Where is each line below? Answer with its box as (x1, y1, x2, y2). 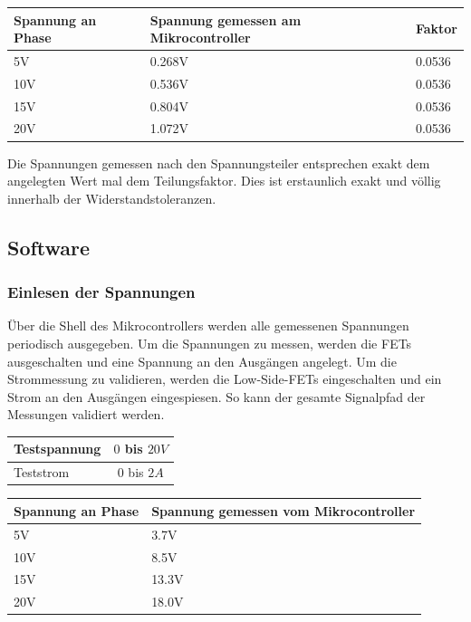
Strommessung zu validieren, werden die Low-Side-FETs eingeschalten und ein (7, 369, 442, 388)
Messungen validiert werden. (7, 405, 165, 424)
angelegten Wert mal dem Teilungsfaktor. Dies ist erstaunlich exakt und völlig (7, 171, 441, 190)
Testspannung (14, 439, 101, 458)
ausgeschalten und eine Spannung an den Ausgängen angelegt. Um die (7, 351, 397, 370)
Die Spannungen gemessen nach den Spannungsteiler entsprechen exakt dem (7, 153, 430, 172)
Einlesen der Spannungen (7, 281, 196, 303)
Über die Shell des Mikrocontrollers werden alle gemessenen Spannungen (7, 316, 409, 335)
